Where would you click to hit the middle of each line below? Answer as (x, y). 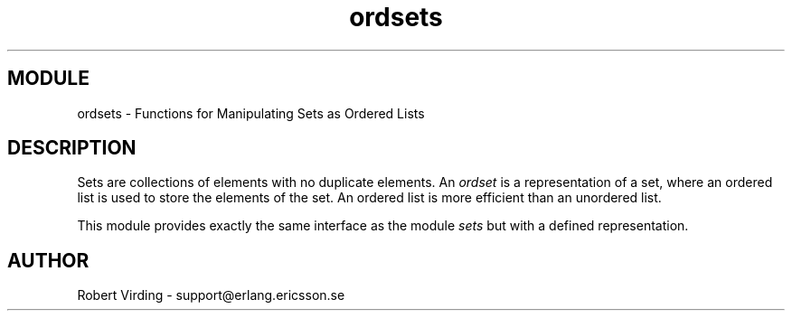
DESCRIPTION (72, 148)
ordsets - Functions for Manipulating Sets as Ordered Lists (251, 113)
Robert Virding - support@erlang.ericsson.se (211, 295)
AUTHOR (48, 260)
